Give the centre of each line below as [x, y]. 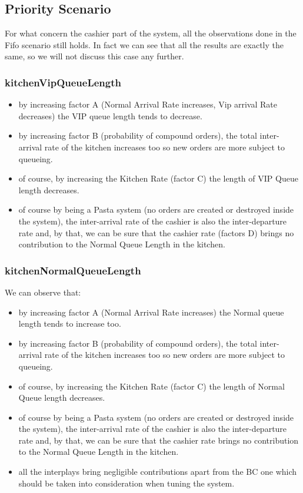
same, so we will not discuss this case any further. [94, 56]
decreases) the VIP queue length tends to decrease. [110, 115]
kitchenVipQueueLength [63, 82]
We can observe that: [43, 292]
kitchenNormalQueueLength [73, 270]
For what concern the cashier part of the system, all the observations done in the [151, 33]
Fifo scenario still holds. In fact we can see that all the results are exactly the [144, 44]
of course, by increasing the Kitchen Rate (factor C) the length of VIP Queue [158, 178]
